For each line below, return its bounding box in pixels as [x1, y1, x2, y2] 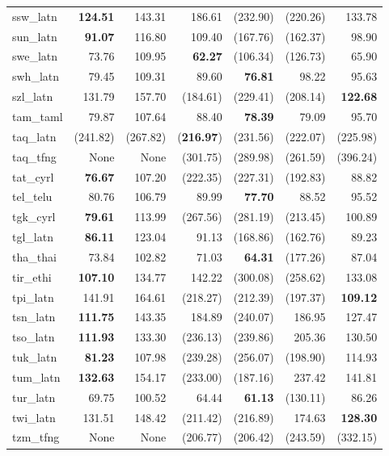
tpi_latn [12, 288, 54, 305]
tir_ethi [12, 268, 52, 285]
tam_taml [12, 107, 63, 124]
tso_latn [12, 328, 55, 345]
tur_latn [12, 388, 56, 405]
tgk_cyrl [12, 208, 56, 225]
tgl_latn [12, 228, 53, 245]
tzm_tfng [12, 429, 60, 446]
